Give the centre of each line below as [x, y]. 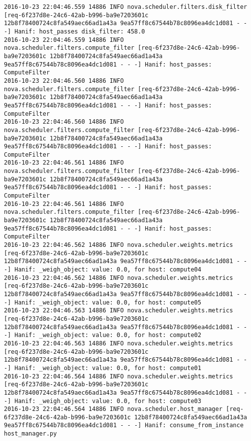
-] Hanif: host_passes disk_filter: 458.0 [75, 31]
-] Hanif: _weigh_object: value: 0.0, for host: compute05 [103, 302]
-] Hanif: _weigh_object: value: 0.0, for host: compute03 [103, 401]
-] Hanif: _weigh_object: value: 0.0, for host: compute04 [103, 270]
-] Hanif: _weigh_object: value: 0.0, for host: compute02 [103, 335]
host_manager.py [31, 434]
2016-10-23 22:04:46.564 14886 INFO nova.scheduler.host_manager [113, 409]
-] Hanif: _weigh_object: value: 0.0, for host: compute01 [103, 368]
